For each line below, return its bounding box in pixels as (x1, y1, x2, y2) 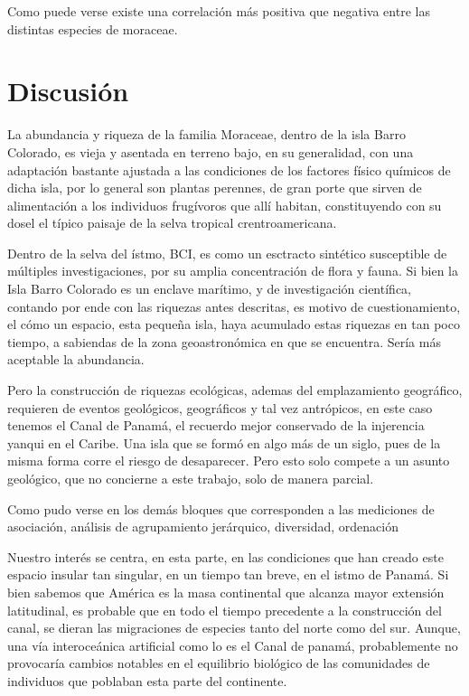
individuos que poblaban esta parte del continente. (7, 671, 287, 690)
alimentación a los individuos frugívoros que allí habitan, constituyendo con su (7, 195, 442, 214)
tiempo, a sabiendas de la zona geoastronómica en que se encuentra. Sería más (7, 332, 441, 351)
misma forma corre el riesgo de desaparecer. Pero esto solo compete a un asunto (7, 451, 450, 470)
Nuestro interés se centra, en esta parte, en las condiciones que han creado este (7, 547, 444, 566)
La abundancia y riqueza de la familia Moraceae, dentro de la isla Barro (7, 125, 406, 144)
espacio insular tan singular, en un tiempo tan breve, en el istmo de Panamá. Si (7, 565, 449, 584)
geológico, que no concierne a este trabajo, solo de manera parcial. (7, 469, 374, 487)
